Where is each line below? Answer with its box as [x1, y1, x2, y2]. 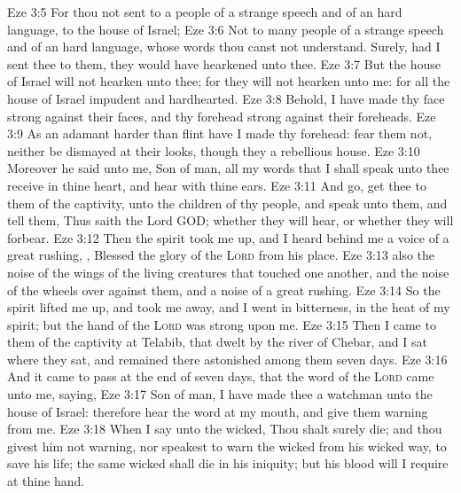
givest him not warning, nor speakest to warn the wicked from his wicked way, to [7, 436, 447, 455]
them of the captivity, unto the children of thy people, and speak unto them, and [7, 193, 448, 212]
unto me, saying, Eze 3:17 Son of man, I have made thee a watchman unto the [7, 385, 433, 403]
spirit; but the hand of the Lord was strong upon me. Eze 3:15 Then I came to [7, 315, 436, 333]
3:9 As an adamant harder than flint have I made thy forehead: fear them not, [7, 124, 432, 143]
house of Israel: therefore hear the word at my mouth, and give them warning [7, 402, 428, 420]
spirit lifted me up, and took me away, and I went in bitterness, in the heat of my [7, 298, 450, 317]
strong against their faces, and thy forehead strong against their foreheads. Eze [7, 106, 436, 125]
